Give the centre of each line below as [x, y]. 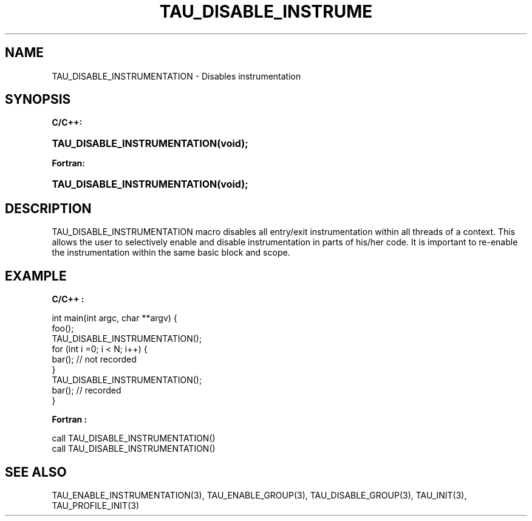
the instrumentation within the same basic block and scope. [171, 253]
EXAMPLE [36, 276]
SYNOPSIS [38, 100]
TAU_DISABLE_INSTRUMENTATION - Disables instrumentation [176, 76]
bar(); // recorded [87, 390]
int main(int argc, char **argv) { [114, 318]
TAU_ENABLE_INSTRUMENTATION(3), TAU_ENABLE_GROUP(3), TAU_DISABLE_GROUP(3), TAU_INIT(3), [259, 495]
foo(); [63, 329]
